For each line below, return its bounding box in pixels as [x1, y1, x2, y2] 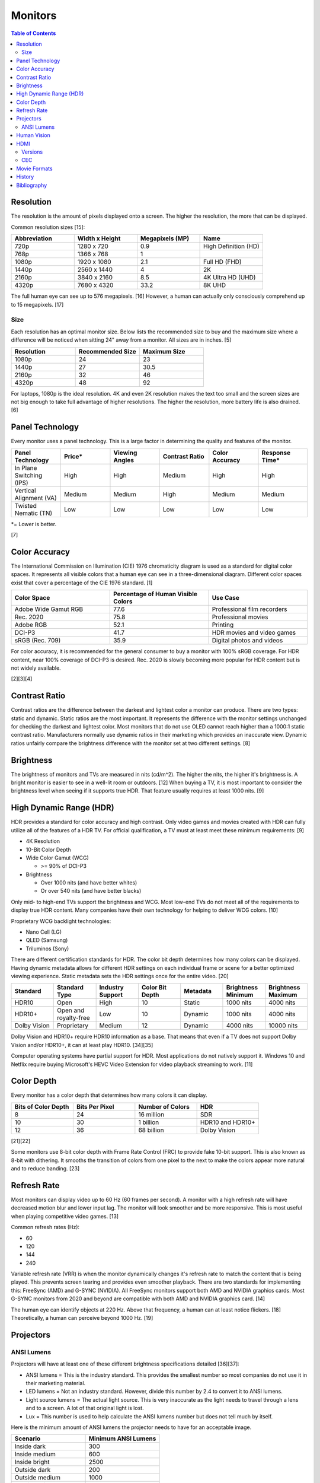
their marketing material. [25, 1379, 86, 1386]
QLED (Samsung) [25, 937, 68, 944]
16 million [138, 1110, 165, 1118]
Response [261, 448, 290, 457]
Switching [14, 471, 43, 479]
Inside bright [14, 1458, 50, 1466]
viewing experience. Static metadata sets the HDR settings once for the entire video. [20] [11, 973, 229, 979]
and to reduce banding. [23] [11, 1165, 80, 1172]
